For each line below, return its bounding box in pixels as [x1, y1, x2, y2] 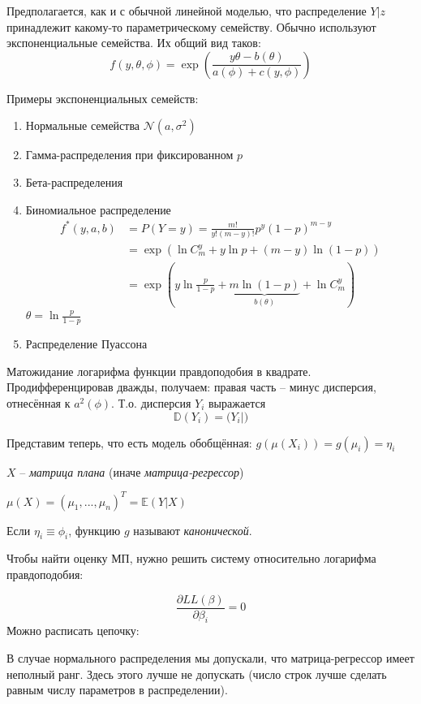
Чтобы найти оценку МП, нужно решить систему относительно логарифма [6, 550, 376, 567]
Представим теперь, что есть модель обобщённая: [6, 434, 252, 451]
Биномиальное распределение [25, 201, 171, 218]
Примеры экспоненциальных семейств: [6, 89, 199, 106]
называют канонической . [133, 521, 252, 538]
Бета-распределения [25, 173, 123, 190]
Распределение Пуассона [25, 335, 148, 352]
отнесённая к [6, 394, 71, 411]
